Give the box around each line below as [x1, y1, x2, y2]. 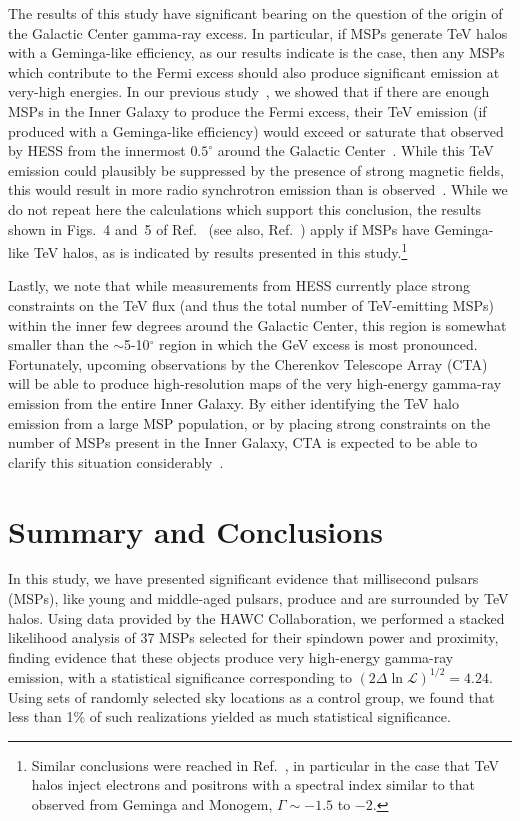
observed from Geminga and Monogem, [31, 793, 273, 814]
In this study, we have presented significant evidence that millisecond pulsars [8, 568, 479, 589]
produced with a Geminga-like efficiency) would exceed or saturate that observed [8, 120, 504, 141]
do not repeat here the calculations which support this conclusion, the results [8, 198, 482, 219]
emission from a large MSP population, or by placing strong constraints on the [8, 412, 491, 433]
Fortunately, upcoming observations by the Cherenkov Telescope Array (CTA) [8, 353, 488, 374]
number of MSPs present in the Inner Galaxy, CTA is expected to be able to [8, 432, 478, 453]
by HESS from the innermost [8, 140, 186, 161]
